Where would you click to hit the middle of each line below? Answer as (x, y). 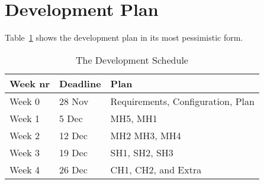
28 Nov (74, 101)
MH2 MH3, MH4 (146, 135)
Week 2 (25, 135)
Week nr (30, 83)
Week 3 (25, 152)
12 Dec (73, 135)
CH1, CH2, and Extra (156, 169)
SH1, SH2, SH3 (142, 152)
